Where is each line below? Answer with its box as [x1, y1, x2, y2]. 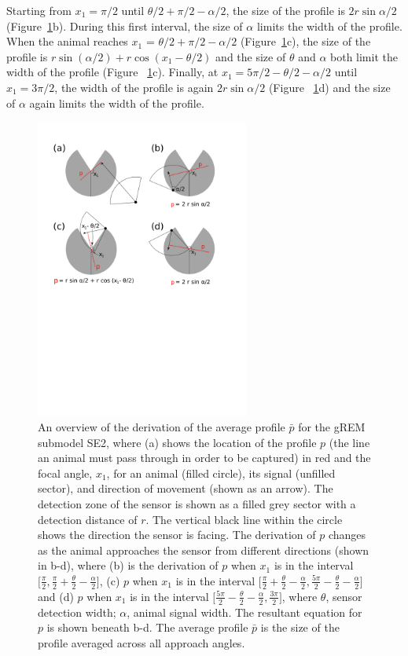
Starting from [6, 2, 72, 18]
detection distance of [38, 511, 138, 527]
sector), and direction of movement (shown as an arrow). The [38, 480, 333, 497]
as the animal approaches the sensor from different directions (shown [38, 541, 369, 558]
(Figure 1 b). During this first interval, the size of [6, 17, 243, 34]
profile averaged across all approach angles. [38, 634, 245, 651]
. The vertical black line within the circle [145, 511, 343, 527]
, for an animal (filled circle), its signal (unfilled [106, 464, 336, 481]
